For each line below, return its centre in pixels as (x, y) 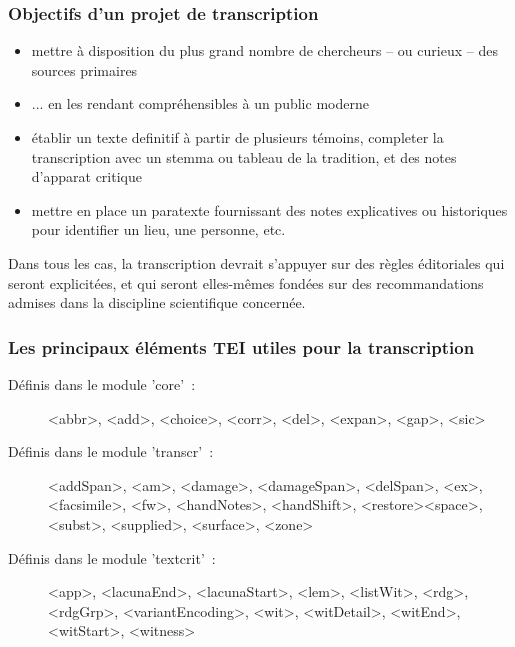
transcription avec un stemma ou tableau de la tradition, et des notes (244, 156)
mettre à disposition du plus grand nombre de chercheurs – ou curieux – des (264, 50)
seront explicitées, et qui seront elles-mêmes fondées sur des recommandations (246, 282)
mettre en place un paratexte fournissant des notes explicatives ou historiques (269, 209)
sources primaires (84, 69)
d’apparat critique (86, 176)
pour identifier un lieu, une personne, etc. (158, 229)
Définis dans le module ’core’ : (102, 383)
